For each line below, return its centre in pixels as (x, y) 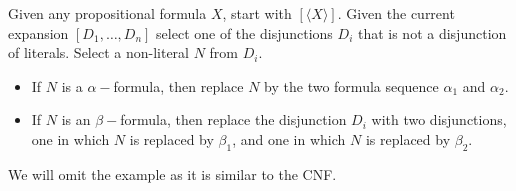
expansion (38, 32)
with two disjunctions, (439, 119)
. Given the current (396, 13)
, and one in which (289, 138)
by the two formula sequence (351, 85)
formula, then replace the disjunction (233, 119)
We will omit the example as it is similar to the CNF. (172, 173)
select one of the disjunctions (244, 32)
